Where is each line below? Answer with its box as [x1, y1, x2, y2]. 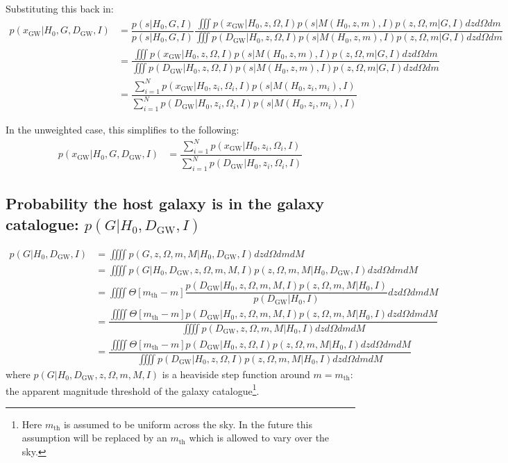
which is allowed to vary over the [189, 430, 330, 445]
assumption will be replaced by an [22, 430, 167, 445]
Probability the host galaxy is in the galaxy [6, 193, 324, 214]
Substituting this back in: [6, 1, 114, 15]
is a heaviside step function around [162, 366, 310, 381]
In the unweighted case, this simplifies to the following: [6, 122, 239, 136]
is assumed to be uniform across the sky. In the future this [63, 416, 312, 431]
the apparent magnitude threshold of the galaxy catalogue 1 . [6, 381, 260, 398]
